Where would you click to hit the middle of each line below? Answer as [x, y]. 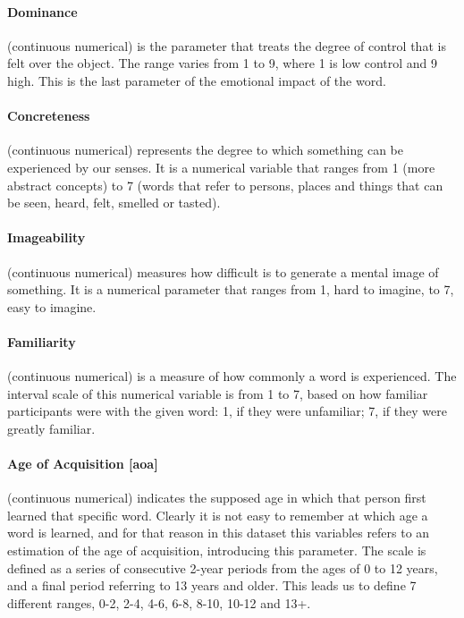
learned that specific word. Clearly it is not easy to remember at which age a [218, 515]
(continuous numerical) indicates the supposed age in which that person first [217, 498]
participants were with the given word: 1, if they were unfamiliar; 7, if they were [227, 411]
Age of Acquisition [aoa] [83, 464]
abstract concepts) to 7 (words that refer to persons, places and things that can [225, 185]
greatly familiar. [51, 428]
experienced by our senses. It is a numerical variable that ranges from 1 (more [221, 167]
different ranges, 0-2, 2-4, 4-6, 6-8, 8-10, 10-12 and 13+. [159, 602]
